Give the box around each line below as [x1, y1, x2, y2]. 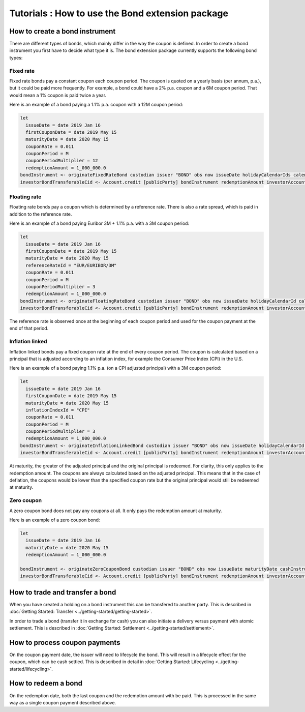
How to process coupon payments [9, 638, 120, 647]
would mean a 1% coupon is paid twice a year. [9, 92, 107, 98]
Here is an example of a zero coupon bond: [9, 517, 100, 523]
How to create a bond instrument [9, 27, 116, 36]
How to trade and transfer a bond [9, 588, 116, 597]
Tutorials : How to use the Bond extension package [9, 8, 229, 19]
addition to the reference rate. [9, 211, 72, 217]
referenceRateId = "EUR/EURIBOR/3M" [25, 262, 117, 268]
